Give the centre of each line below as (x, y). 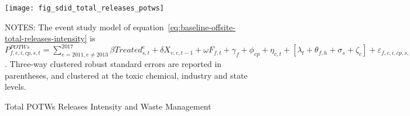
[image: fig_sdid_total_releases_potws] (85, 8)
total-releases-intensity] (46, 38)
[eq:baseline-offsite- (201, 27)
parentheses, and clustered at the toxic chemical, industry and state (126, 75)
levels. (16, 87)
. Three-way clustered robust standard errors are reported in (113, 64)
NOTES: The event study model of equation (84, 27)
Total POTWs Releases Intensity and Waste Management (108, 106)
